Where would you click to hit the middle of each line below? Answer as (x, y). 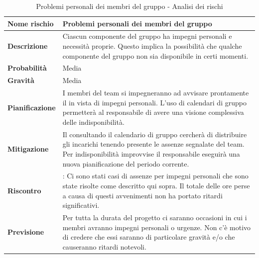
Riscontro (24, 190)
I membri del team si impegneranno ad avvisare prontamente (156, 93)
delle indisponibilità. (93, 122)
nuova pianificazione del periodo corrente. (126, 163)
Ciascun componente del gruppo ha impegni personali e (147, 36)
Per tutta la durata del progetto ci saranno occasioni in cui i (155, 217)
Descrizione (28, 46)
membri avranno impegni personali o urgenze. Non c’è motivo (157, 227)
